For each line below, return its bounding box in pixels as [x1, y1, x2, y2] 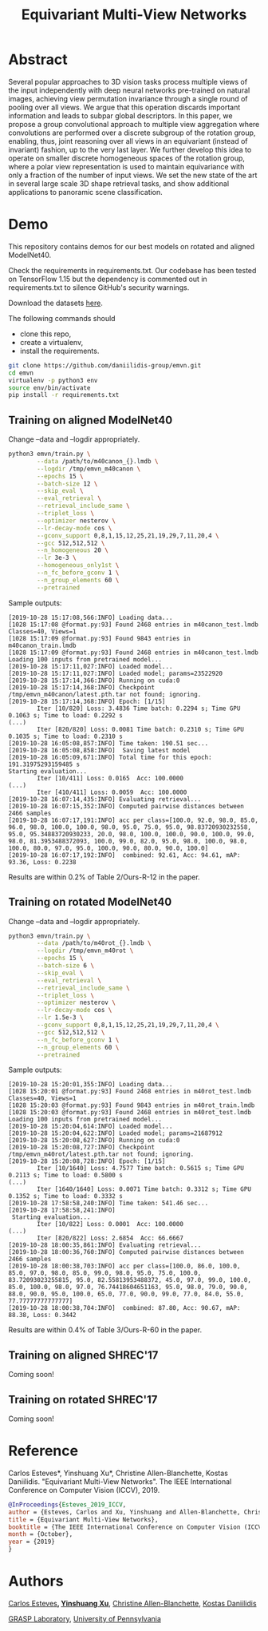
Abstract [8, 50, 68, 69]
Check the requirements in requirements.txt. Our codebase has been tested [8, 265, 257, 275]
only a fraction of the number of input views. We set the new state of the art [8, 170, 258, 180]
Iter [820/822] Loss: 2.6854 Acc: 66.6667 [37, 1234, 183, 1243]
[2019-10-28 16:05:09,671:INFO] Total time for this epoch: [8, 753, 213, 761]
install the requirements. [19, 346, 100, 355]
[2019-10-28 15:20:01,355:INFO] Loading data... [8, 1081, 173, 1089]
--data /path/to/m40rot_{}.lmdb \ [37, 939, 152, 947]
